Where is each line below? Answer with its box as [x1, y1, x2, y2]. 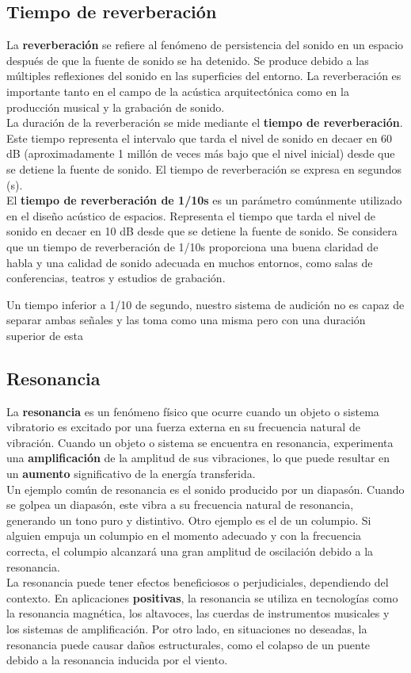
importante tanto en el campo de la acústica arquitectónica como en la [6, 82, 349, 99]
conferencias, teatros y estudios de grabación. [6, 270, 226, 286]
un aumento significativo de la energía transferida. [6, 465, 256, 482]
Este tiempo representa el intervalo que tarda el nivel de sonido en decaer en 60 [6, 129, 393, 146]
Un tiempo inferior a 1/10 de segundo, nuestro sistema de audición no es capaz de [6, 296, 405, 312]
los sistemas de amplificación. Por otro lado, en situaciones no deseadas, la [6, 621, 367, 637]
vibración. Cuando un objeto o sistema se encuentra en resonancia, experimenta [6, 434, 394, 450]
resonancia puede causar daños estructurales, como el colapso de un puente [6, 636, 371, 652]
